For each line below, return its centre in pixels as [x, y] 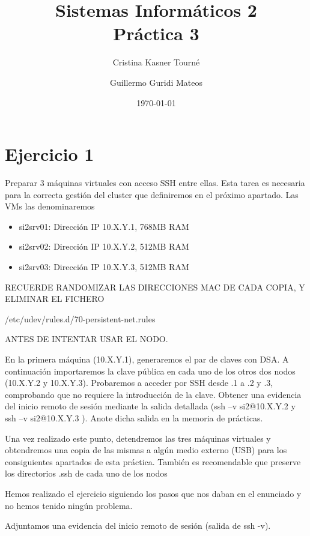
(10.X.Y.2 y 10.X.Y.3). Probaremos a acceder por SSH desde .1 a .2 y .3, [139, 383]
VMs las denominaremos [50, 206]
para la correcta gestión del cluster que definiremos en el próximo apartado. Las [152, 194]
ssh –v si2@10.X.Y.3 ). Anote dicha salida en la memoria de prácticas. [134, 417]
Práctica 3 [156, 33]
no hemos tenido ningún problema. [69, 505]
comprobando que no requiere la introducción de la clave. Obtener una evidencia [153, 394]
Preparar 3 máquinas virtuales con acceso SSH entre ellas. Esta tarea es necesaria [155, 183]
